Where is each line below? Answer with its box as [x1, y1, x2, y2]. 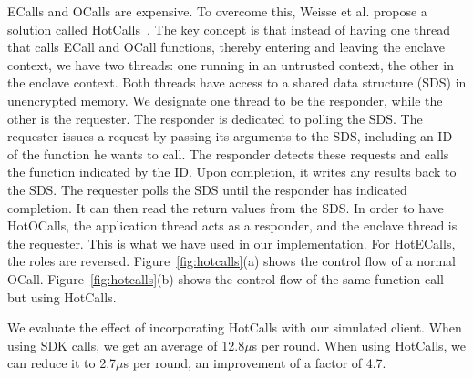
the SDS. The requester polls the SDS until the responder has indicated [7, 179, 407, 199]
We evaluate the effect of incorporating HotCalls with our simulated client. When [7, 318, 462, 337]
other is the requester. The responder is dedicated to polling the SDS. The [7, 108, 423, 128]
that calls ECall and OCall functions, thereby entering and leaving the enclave [7, 37, 445, 56]
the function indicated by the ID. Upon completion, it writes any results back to [7, 162, 457, 181]
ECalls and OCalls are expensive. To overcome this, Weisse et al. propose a [7, 2, 427, 20]
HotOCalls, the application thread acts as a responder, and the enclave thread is [7, 216, 458, 235]
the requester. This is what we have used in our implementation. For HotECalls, [7, 233, 456, 252]
